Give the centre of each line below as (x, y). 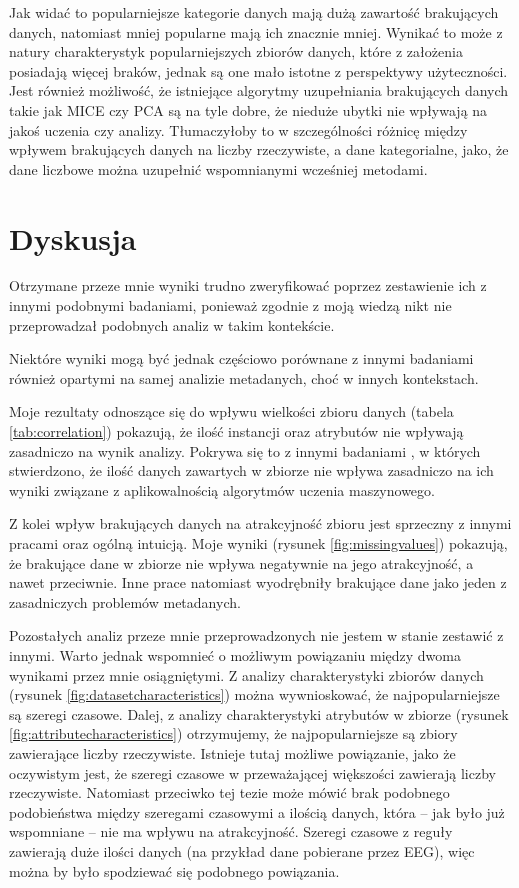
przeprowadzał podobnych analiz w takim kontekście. (172, 324)
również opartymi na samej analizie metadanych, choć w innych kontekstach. (244, 377)
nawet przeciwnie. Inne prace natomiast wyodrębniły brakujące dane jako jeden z (258, 582)
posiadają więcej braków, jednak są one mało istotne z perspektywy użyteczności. (258, 70)
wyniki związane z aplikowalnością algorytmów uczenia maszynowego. (222, 489)
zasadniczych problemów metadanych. (125, 601)
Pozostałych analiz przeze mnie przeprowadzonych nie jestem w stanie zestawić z (256, 635)
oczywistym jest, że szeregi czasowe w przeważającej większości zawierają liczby (252, 772)
